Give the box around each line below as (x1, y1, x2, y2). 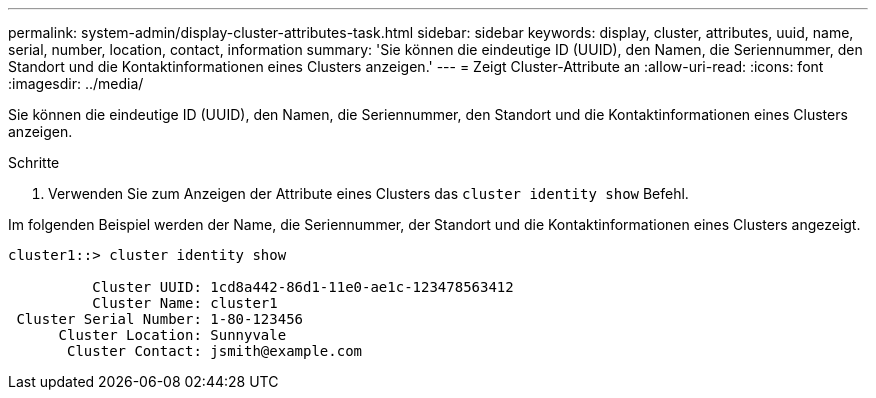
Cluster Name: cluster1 (92, 295, 278, 311)
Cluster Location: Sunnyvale (58, 327, 287, 343)
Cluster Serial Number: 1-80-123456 (16, 311, 304, 327)
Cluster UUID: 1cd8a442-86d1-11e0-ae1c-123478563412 (92, 279, 514, 295)
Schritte (8, 154, 60, 171)
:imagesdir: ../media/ (8, 75, 144, 92)
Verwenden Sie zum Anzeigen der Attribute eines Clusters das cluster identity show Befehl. (48, 185, 689, 202)
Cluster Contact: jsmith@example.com (67, 343, 363, 359)
